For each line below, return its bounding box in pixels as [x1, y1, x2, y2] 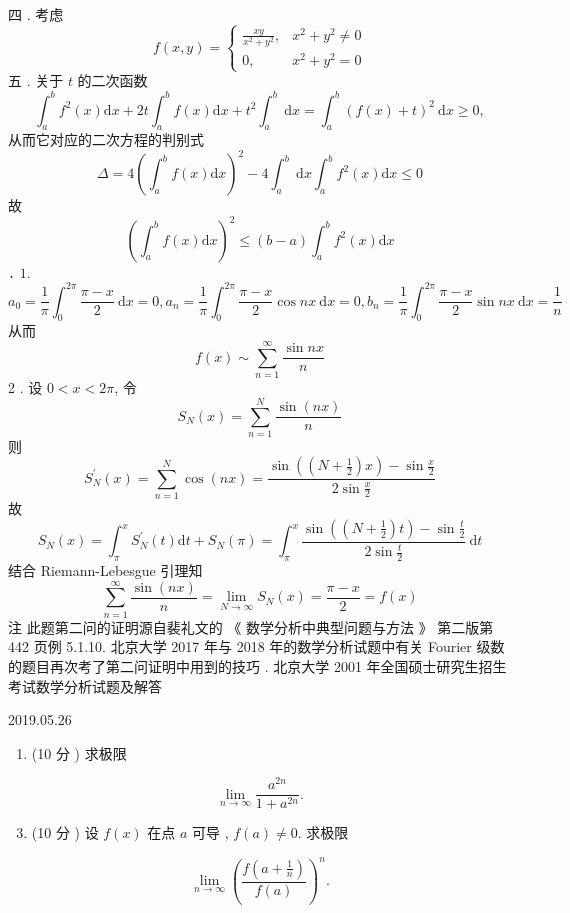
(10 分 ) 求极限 [31, 742, 127, 763]
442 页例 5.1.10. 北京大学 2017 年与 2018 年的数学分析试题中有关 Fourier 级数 [8, 636, 505, 657]
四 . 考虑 [8, 4, 64, 24]
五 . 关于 [8, 70, 64, 91]
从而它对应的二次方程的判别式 [8, 129, 204, 150]
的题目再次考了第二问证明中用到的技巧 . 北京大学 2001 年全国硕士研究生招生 [8, 655, 507, 676]
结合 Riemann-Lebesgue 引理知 [8, 560, 203, 581]
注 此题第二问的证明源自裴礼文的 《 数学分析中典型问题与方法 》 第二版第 [8, 616, 494, 637]
